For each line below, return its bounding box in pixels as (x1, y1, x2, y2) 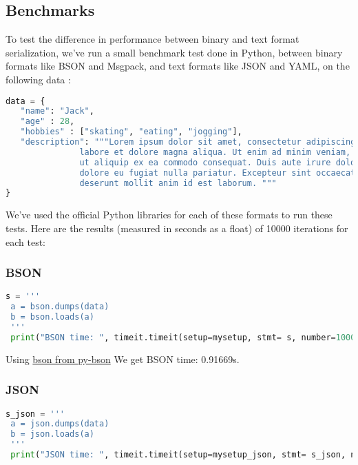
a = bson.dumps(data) (10, 302, 109, 312)
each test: (6, 234, 46, 249)
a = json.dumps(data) (10, 419, 109, 429)
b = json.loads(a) (10, 429, 94, 440)
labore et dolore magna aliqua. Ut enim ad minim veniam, (79, 147, 351, 157)
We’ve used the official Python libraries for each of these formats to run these (6, 207, 333, 222)
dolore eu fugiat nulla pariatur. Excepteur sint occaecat (79, 167, 356, 178)
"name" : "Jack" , (20, 106, 94, 116)
